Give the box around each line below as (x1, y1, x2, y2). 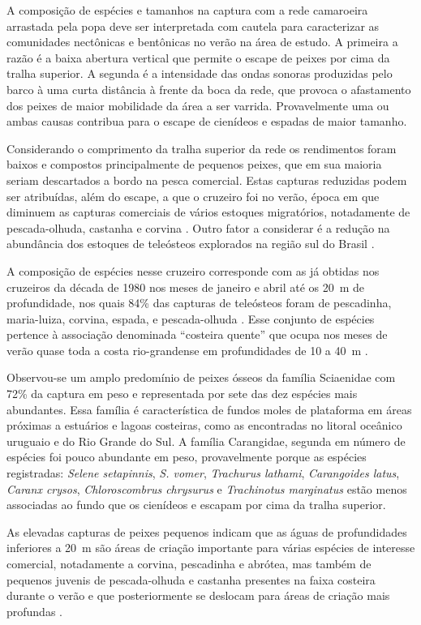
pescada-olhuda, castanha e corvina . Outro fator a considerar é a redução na (6, 219, 390, 236)
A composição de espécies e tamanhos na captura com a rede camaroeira (6, 2, 368, 18)
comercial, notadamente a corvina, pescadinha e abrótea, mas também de (6, 555, 372, 571)
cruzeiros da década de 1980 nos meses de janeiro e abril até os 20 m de (6, 278, 365, 295)
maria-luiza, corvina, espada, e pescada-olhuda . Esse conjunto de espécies (6, 310, 375, 327)
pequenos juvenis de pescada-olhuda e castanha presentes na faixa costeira (6, 571, 376, 588)
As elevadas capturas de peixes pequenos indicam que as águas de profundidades (6, 523, 407, 540)
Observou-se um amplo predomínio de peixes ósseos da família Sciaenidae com (6, 369, 396, 386)
